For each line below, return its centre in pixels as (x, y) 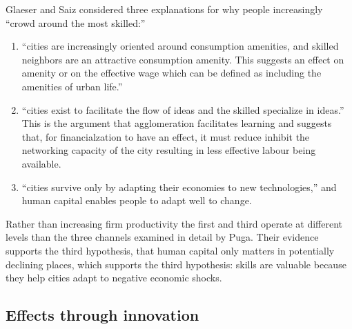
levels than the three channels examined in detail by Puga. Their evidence (162, 237)
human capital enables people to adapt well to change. (137, 200)
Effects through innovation (102, 315)
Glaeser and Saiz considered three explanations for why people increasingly (164, 9)
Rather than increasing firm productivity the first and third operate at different (174, 223)
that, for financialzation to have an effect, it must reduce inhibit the (166, 136)
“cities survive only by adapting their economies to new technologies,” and (179, 187)
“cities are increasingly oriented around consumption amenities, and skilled (180, 46)
